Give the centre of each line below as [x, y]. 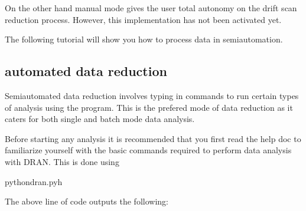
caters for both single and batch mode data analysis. [100, 119]
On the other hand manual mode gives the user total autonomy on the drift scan [151, 8]
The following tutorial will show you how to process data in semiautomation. [144, 39]
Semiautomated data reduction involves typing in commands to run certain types [152, 95]
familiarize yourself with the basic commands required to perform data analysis [148, 150]
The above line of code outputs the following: [87, 201]
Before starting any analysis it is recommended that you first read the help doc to [153, 138]
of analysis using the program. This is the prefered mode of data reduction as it [149, 107]
